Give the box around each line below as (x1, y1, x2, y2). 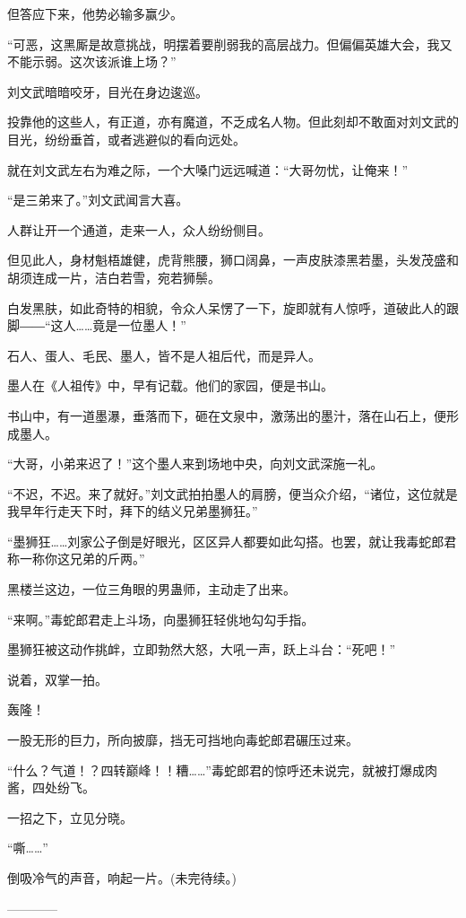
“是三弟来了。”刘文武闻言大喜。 (7, 190, 189, 209)
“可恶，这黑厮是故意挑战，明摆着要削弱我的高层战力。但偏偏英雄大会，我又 (7, 34, 453, 53)
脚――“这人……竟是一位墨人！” (7, 316, 186, 335)
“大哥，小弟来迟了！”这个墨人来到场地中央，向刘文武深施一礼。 (7, 454, 384, 473)
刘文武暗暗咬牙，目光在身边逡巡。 (7, 82, 208, 101)
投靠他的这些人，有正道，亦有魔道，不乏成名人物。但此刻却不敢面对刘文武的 (7, 112, 459, 131)
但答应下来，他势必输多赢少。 (7, 4, 183, 22)
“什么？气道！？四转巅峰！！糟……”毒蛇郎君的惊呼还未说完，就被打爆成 (7, 760, 425, 779)
